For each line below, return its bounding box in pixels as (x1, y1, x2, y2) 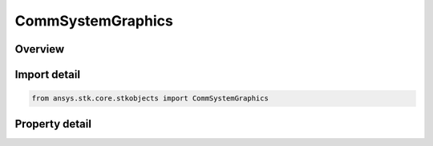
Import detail (14, 68, 80, 81)
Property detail (14, 116, 92, 131)
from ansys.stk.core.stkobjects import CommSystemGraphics (31, 94, 269, 103)
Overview (14, 42, 65, 56)
